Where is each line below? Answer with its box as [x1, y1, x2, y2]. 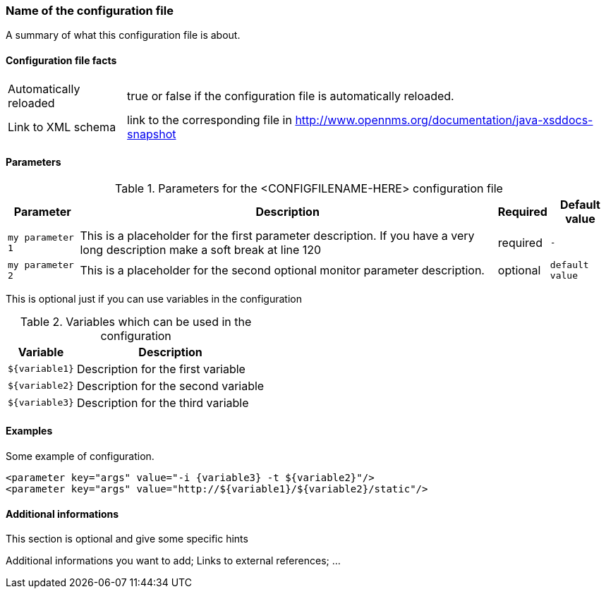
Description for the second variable [76, 378, 265, 393]
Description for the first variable [76, 361, 246, 376]
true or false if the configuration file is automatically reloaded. [127, 88, 454, 103]
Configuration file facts [6, 54, 117, 66]
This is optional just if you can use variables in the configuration [6, 292, 303, 305]
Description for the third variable [76, 395, 249, 410]
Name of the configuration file [6, 4, 174, 18]
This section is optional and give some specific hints [6, 533, 248, 545]
